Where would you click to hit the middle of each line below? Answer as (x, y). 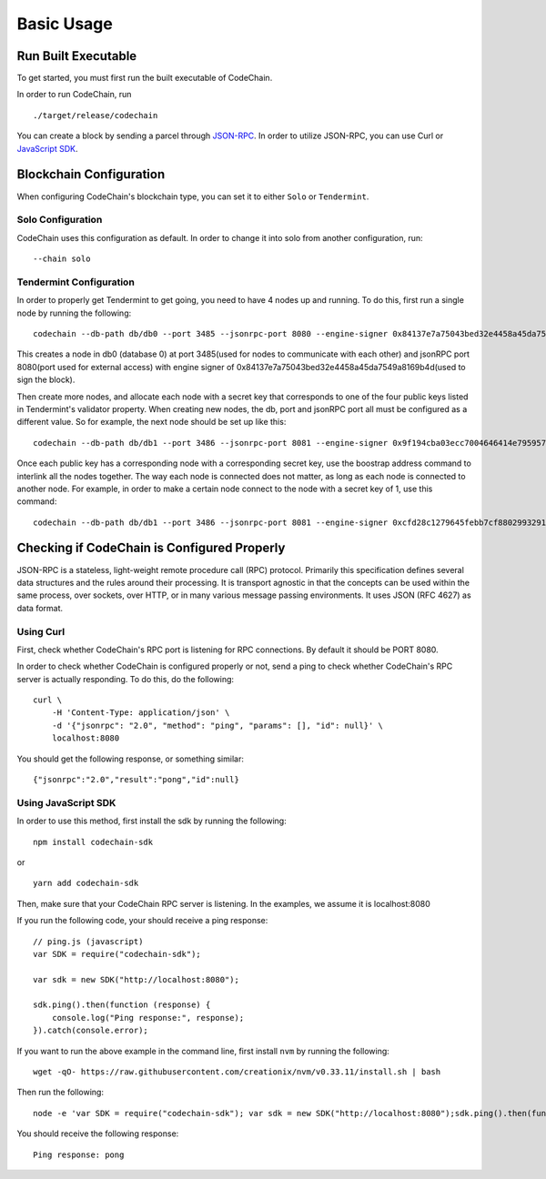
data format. (40, 608)
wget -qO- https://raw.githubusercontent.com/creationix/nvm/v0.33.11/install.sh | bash (237, 1072)
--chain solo (62, 259)
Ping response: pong (79, 1154)
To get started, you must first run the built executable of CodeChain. (145, 78)
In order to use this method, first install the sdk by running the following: (152, 821)
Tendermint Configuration (76, 282)
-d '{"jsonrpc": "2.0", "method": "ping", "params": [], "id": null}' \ (217, 725)
